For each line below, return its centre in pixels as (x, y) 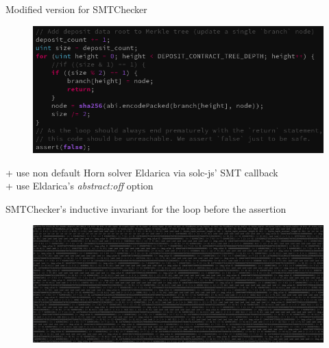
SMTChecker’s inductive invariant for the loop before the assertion (146, 208)
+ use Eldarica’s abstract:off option (80, 186)
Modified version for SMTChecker (76, 9)
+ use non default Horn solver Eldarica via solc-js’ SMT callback (142, 172)
